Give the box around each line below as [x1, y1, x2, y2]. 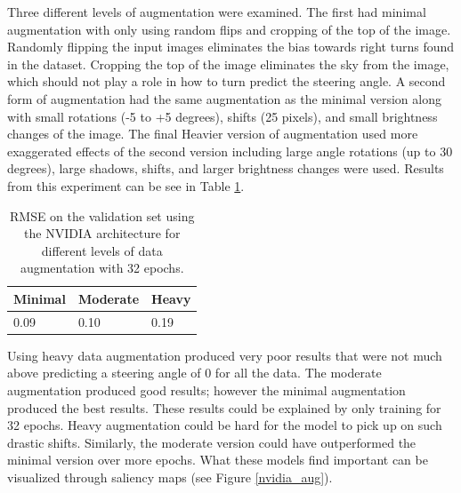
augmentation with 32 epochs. [20, 258, 184, 277]
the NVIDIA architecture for [24, 224, 181, 243]
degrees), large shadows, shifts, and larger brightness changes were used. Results [7, 159, 444, 178]
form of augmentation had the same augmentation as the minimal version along [7, 89, 441, 107]
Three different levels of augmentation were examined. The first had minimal [7, 3, 426, 20]
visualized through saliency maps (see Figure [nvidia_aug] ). [7, 468, 333, 486]
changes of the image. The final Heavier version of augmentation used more [7, 124, 418, 143]
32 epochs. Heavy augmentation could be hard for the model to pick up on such [7, 416, 442, 434]
